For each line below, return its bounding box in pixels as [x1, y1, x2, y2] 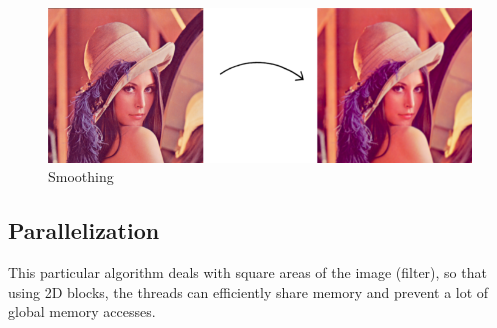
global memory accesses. [8, 301, 156, 322]
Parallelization [8, 215, 160, 246]
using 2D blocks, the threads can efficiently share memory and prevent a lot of [8, 281, 489, 302]
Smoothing [48, 166, 114, 187]
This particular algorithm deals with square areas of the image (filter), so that [8, 262, 487, 283]
